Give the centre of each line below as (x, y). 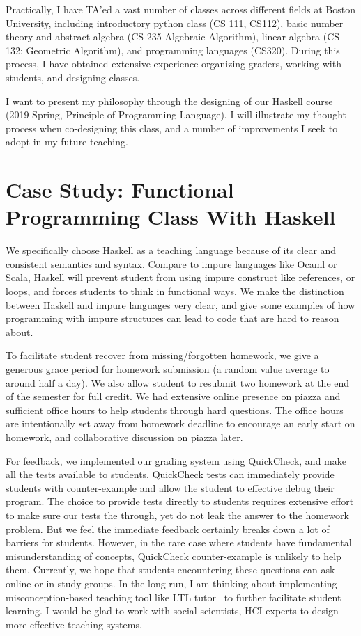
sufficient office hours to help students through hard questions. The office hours (175, 410)
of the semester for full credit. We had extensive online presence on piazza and (173, 396)
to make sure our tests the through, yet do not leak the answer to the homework (177, 515)
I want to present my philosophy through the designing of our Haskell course (169, 101)
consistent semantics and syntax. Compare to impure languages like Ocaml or (171, 263)
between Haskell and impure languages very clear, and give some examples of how (180, 304)
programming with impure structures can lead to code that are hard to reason (172, 318)
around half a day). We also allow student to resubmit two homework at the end (178, 382)
